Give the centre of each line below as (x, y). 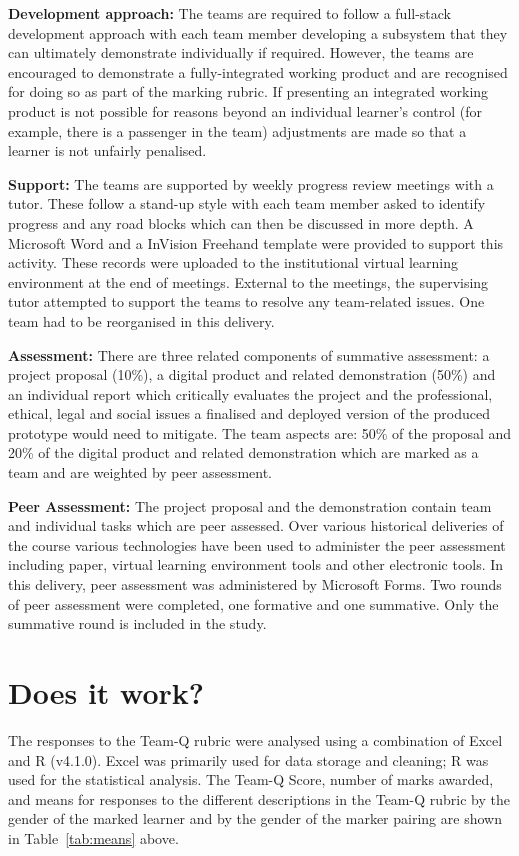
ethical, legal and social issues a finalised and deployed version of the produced (249, 413)
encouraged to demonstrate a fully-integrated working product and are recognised (258, 71)
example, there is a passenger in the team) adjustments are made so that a (237, 130)
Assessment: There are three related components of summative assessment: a (249, 354)
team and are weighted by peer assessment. (140, 472)
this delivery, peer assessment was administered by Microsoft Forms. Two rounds (255, 584)
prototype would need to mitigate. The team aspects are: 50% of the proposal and (260, 432)
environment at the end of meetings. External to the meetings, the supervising (248, 281)
